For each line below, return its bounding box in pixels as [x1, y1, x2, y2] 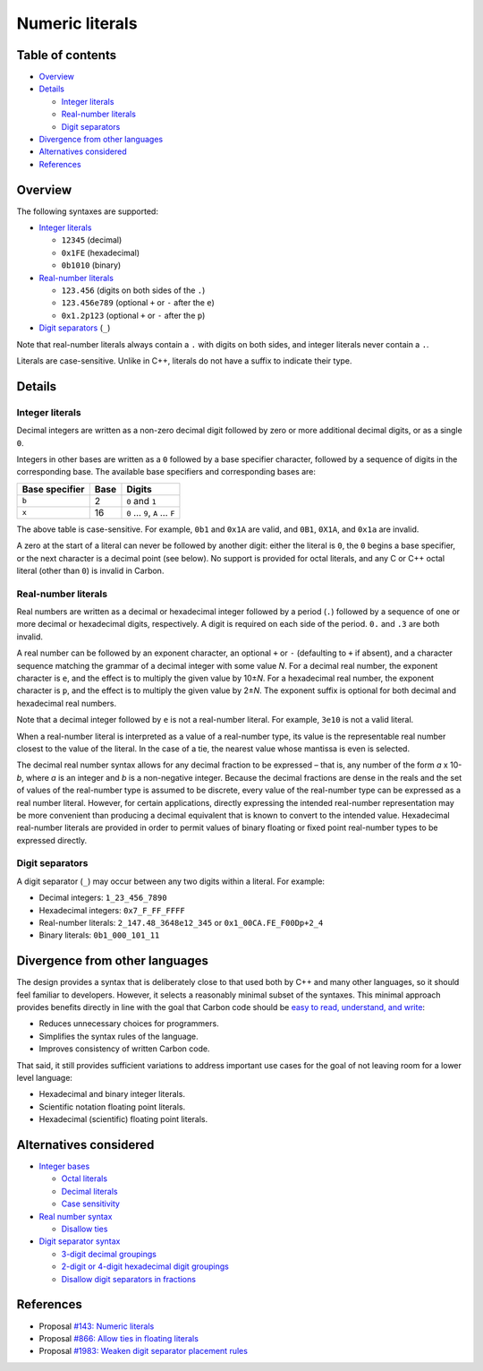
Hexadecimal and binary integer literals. [38, 1089, 185, 1100]
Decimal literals [61, 1186, 118, 1196]
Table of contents [16, 47, 116, 63]
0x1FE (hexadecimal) [61, 247, 140, 258]
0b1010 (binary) [61, 260, 122, 270]
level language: [16, 1073, 73, 1084]
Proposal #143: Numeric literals [38, 1321, 155, 1332]
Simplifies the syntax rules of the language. [38, 1031, 199, 1041]
